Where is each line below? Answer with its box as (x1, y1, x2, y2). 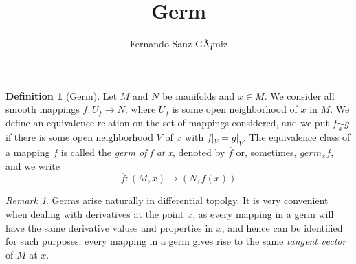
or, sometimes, (236, 144, 297, 159)
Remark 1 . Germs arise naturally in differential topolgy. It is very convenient (5, 193, 329, 208)
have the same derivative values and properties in (5, 220, 214, 234)
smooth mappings (5, 102, 80, 116)
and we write (5, 158, 60, 173)
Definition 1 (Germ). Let (5, 88, 118, 102)
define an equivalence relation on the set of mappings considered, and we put (5, 115, 329, 129)
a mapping (5, 144, 50, 159)
